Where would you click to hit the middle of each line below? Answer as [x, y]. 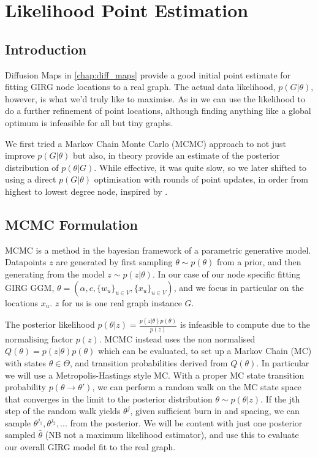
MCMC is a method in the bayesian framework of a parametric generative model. [158, 250]
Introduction [46, 49]
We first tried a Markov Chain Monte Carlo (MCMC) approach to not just [146, 143]
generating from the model [55, 274]
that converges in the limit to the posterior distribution [109, 398]
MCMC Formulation [71, 224]
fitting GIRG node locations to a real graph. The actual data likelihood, [140, 87]
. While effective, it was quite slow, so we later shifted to [200, 167]
